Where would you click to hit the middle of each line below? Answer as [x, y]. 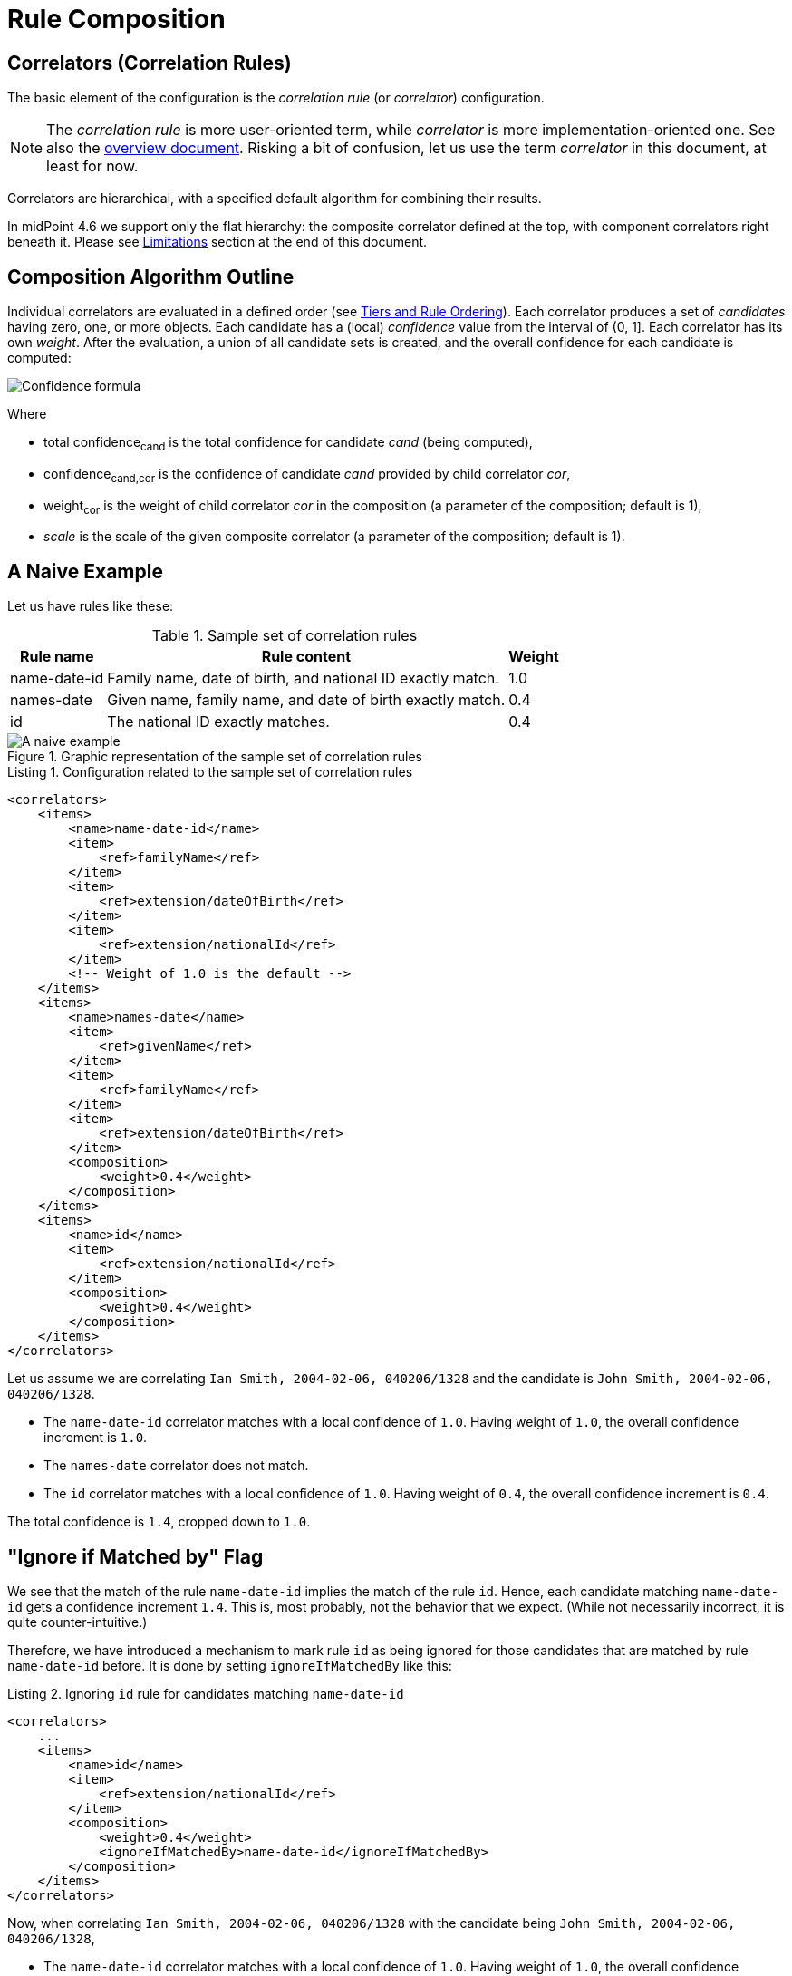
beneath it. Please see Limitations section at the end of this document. [217, 242]
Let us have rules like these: [91, 606]
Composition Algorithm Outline [151, 276]
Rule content [306, 657]
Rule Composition [116, 19]
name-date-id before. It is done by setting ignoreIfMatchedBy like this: [230, 1666]
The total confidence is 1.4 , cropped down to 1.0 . [159, 1522]
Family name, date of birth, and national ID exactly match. [303, 678]
